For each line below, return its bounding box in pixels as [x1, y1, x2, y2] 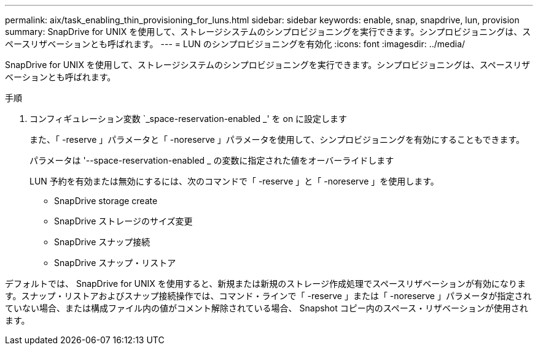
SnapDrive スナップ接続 [54, 237, 150, 247]
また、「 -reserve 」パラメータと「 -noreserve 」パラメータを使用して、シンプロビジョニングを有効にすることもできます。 [29, 134, 525, 145]
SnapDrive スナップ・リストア [54, 257, 176, 268]
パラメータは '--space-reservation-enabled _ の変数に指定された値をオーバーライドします [29, 155, 394, 165]
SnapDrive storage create [54, 196, 158, 206]
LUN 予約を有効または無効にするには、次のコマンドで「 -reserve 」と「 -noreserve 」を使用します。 [29, 176, 439, 186]
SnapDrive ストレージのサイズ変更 [54, 216, 193, 226]
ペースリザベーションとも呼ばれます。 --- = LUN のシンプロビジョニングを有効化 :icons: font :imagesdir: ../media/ [5, 39, 466, 49]
